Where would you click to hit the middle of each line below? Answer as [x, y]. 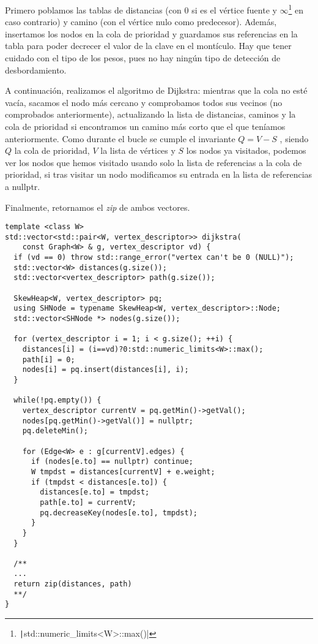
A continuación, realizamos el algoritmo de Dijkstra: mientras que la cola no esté [156, 90]
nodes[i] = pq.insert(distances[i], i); [105, 370]
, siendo [294, 138]
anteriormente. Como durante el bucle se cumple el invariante [120, 138]
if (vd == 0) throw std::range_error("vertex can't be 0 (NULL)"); [154, 258]
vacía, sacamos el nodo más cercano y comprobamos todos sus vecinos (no [144, 102]
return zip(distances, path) [73, 584]
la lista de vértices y [138, 150]
